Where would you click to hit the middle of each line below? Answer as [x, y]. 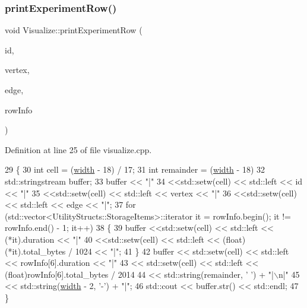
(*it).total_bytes [35, 251]
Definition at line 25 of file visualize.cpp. [78, 149]
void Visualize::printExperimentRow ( [74, 30]
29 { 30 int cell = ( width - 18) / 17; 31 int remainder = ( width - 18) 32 [135, 169]
